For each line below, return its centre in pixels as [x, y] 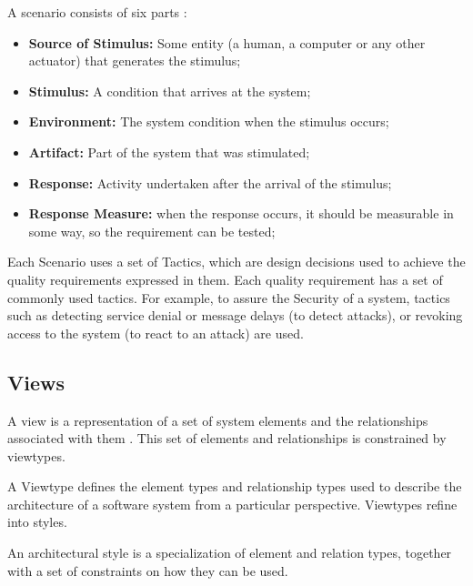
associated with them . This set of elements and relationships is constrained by [227, 438]
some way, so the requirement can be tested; [152, 231]
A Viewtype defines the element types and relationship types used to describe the [235, 486]
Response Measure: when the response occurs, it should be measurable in [241, 213]
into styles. [37, 522]
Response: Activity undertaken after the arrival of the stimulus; [210, 182]
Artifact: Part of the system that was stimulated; [169, 152]
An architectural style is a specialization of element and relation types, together [230, 553]
